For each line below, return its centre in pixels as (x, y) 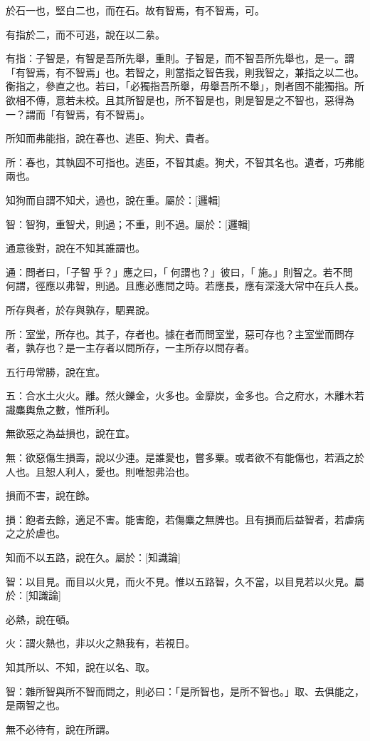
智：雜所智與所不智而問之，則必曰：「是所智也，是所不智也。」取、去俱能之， (185, 691)
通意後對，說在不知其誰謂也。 (75, 248)
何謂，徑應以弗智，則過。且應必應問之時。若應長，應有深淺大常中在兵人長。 (185, 286)
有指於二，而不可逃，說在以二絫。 (85, 34)
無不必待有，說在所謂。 (60, 729)
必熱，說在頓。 (41, 619)
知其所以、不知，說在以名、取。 (80, 667)
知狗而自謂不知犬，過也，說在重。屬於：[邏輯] (113, 199)
